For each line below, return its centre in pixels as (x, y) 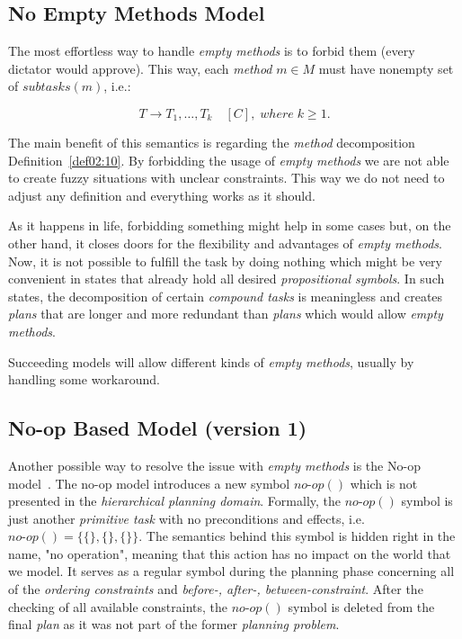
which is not (384, 483)
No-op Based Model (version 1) (158, 428)
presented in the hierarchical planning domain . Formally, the (175, 501)
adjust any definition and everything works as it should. (162, 195)
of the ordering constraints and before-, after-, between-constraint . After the (216, 589)
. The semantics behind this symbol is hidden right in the (297, 536)
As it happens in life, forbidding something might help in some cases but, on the (230, 225)
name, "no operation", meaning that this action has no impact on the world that (230, 553)
